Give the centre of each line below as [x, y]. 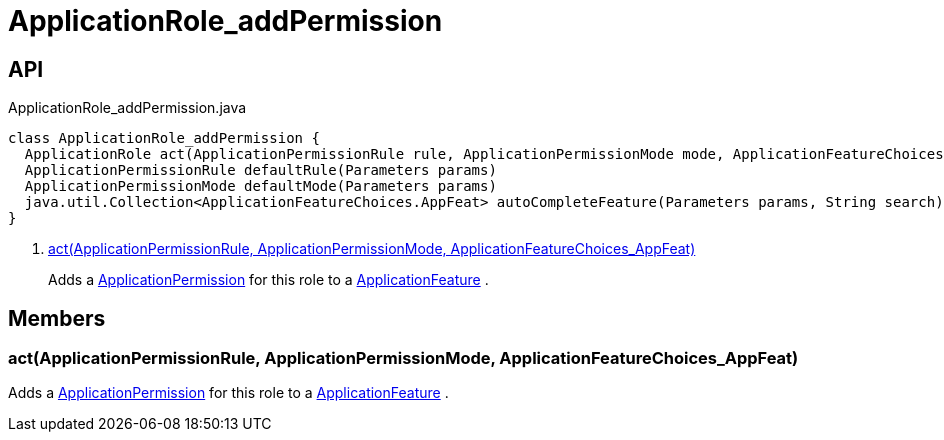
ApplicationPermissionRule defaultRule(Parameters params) [260, 170]
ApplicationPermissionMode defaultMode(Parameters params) [260, 186]
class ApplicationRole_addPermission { [164, 138]
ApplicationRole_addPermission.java [127, 108]
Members [57, 318]
